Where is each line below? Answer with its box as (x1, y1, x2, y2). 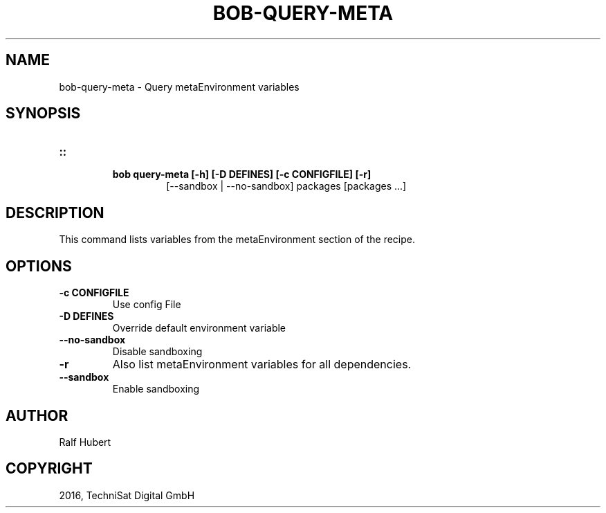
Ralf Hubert (59, 435, 111, 448)
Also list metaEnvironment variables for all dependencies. (112, 357, 412, 372)
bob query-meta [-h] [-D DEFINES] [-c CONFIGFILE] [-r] (112, 168, 371, 181)
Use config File (112, 298, 181, 311)
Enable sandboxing (112, 383, 200, 395)
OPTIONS (6, 257, 72, 275)
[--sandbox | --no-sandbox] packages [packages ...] (166, 180, 407, 192)
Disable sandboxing (112, 345, 203, 358)
